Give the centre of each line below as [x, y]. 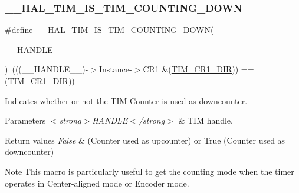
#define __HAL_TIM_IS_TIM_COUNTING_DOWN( [109, 30]
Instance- [116, 69]
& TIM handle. [206, 120]
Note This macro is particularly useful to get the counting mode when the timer [149, 171]
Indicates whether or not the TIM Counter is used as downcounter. [126, 100]
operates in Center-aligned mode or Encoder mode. [97, 183]
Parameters [25, 120]
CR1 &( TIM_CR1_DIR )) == [198, 69]
